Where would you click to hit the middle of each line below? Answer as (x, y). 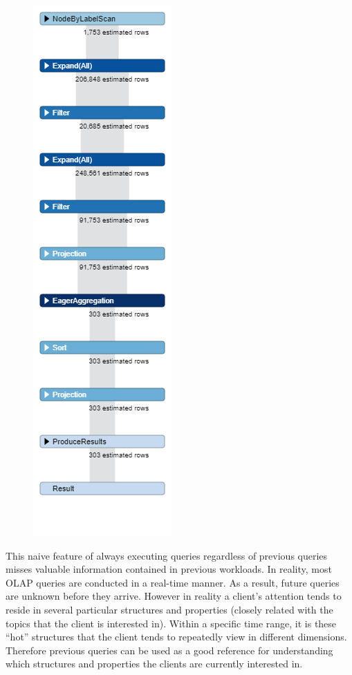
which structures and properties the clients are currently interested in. (154, 664)
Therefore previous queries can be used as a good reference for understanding (169, 650)
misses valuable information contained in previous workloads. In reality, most (169, 569)
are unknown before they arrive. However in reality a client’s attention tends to (174, 596)
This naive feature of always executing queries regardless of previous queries (167, 555)
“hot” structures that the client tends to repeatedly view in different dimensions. (176, 637)
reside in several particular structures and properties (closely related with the (169, 609)
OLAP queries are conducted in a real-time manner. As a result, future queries (173, 582)
